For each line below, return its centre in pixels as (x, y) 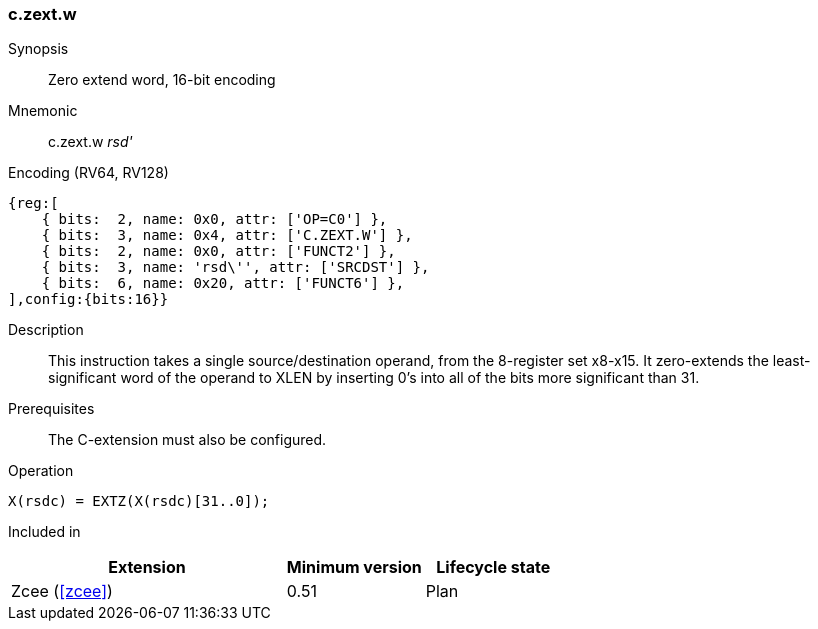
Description (46, 330)
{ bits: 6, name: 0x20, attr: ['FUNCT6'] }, (223, 283)
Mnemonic (43, 111)
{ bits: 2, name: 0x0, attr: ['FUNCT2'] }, (218, 251)
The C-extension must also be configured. (187, 440)
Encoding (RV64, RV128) (88, 173)
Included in (44, 532)
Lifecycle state (493, 567)
